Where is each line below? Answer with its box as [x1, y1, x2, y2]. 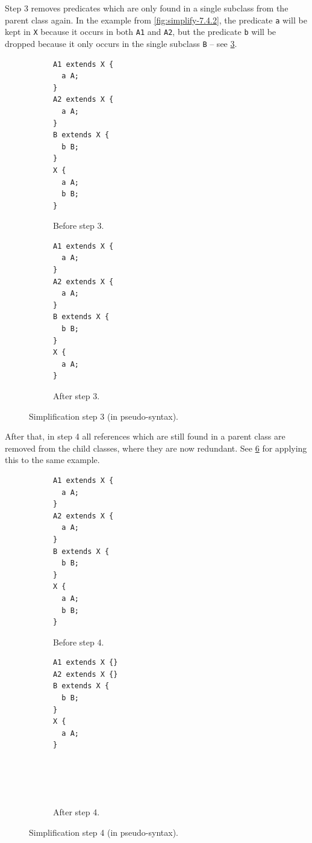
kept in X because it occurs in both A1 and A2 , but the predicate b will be [5, 25, 276, 38]
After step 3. [53, 390, 100, 402]
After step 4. [53, 806, 100, 818]
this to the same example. [5, 453, 100, 466]
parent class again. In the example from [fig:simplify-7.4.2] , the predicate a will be [5, 13, 307, 26]
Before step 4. [53, 635, 104, 648]
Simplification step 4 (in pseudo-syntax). [29, 826, 178, 838]
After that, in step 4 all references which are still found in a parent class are [5, 430, 285, 443]
